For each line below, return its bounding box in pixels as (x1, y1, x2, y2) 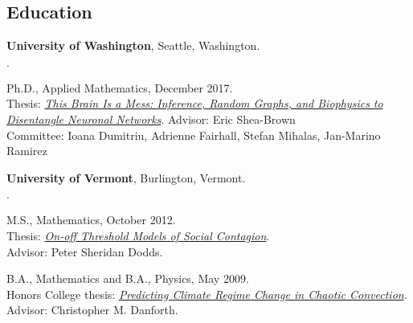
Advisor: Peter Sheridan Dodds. (6, 243, 163, 260)
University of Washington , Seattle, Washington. (6, 37, 260, 54)
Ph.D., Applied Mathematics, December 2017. (6, 79, 233, 96)
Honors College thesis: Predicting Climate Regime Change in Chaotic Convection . (6, 285, 407, 302)
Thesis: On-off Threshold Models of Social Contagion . (6, 227, 270, 243)
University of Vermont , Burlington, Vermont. (6, 169, 246, 186)
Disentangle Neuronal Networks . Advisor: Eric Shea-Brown (6, 110, 296, 127)
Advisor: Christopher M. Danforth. (6, 301, 178, 318)
